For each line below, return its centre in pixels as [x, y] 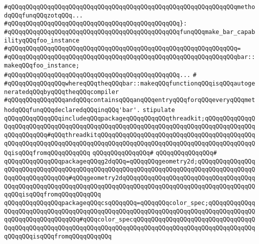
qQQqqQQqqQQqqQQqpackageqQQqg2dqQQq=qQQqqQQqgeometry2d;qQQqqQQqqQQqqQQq [130, 161]
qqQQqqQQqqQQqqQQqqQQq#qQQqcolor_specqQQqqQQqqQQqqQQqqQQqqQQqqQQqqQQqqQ [130, 220]
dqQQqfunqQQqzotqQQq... [44, 15]
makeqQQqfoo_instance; [42, 65]
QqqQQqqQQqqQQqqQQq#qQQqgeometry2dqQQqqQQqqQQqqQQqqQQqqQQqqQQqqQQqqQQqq [130, 178]
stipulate [159, 110]
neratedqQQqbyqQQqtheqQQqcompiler [62, 92]
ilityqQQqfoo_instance [42, 40]
